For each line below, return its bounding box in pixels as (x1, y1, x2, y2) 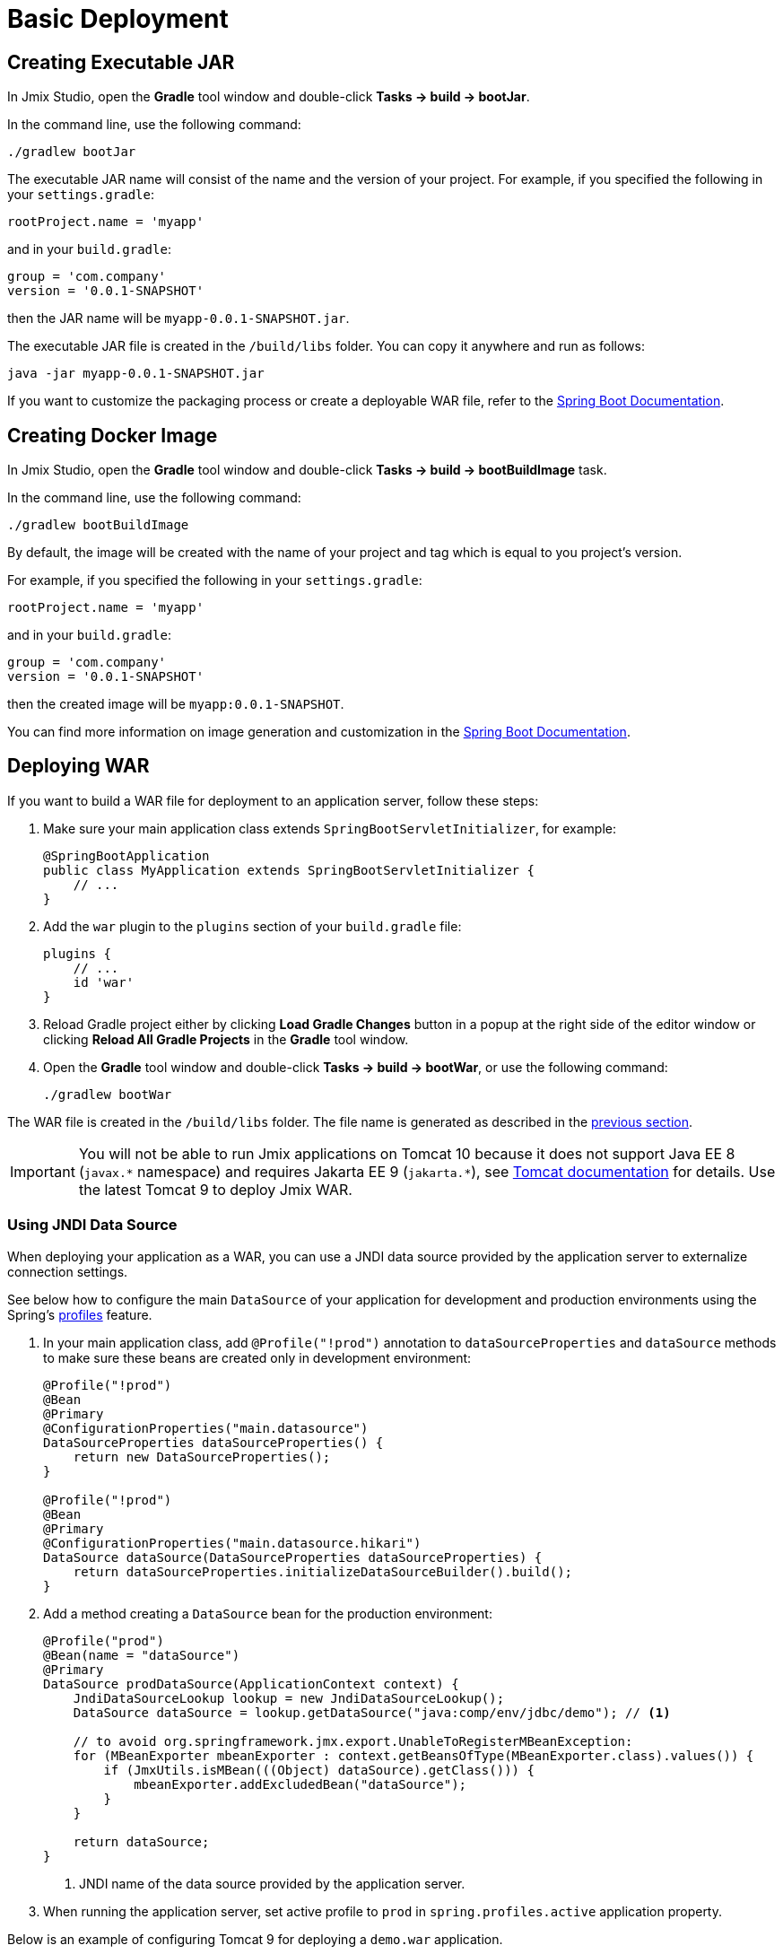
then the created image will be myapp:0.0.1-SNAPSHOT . (7, 696, 344, 712)
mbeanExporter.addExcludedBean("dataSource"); (134, 1776, 467, 1792)
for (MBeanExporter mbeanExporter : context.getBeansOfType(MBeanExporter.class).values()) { (73, 1748, 754, 1763)
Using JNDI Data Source (7, 1216, 178, 1234)
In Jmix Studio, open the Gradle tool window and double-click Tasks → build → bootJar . (7, 89, 530, 105)
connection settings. (7, 1263, 128, 1279)
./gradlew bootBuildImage (7, 518, 189, 533)
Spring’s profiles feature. (7, 1306, 152, 1322)
